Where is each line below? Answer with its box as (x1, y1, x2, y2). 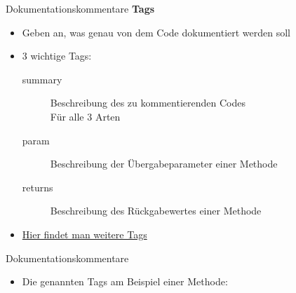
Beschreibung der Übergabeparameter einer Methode (50, 156, 278, 171)
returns (22, 179, 53, 194)
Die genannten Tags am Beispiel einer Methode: (22, 274, 228, 289)
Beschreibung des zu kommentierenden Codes (50, 95, 245, 110)
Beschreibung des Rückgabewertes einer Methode (50, 203, 262, 218)
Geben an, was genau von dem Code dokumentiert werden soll (22, 25, 290, 39)
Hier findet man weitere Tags (22, 226, 147, 241)
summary (22, 71, 62, 86)
